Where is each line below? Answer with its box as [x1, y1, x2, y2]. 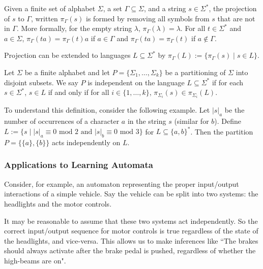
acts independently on [51, 137, 121, 147]
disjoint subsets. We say [4, 77, 78, 87]
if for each [212, 77, 244, 87]
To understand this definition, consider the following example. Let [4, 105, 210, 115]
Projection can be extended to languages [4, 50, 131, 60]
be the [224, 105, 245, 115]
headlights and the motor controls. [4, 198, 112, 209]
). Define [214, 116, 242, 126]
